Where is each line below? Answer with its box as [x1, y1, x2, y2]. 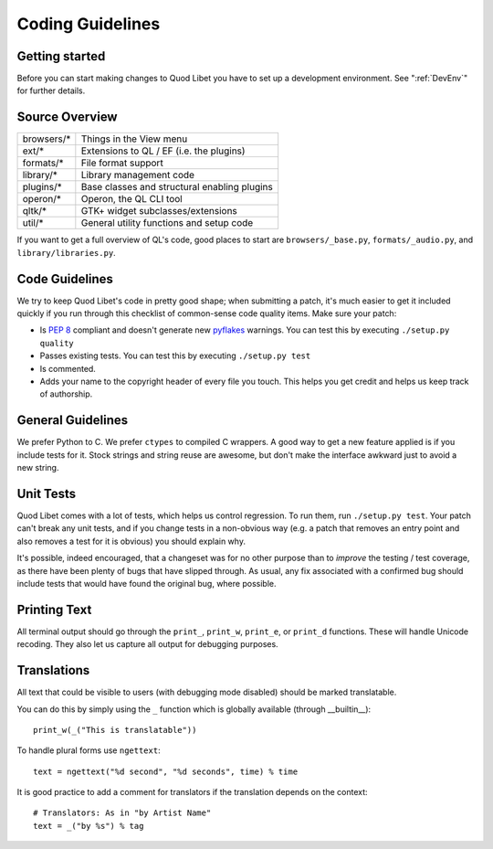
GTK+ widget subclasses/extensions [80, 205, 237, 218]
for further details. [16, 85, 86, 96]
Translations [16, 663, 90, 678]
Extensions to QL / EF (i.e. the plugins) [80, 144, 246, 157]
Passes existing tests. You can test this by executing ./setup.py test [39, 350, 311, 361]
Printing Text [16, 601, 92, 617]
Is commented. [39, 363, 96, 374]
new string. [16, 462, 59, 473]
